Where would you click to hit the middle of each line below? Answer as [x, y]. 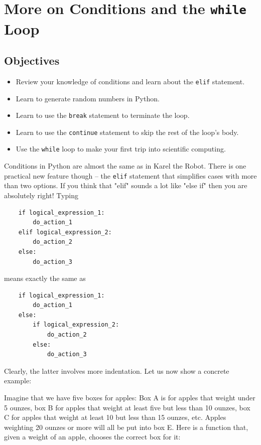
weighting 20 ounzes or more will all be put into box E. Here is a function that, [126, 427]
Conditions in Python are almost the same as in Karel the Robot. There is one [125, 166]
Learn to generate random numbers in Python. [88, 98]
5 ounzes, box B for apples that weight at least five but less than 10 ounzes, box [127, 407]
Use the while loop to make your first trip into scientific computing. [121, 149]
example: [18, 381]
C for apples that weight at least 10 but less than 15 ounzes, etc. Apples [115, 417]
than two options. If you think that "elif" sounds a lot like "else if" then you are [126, 185]
